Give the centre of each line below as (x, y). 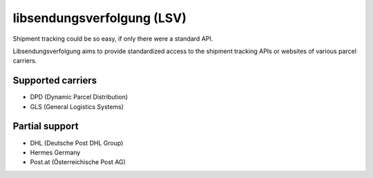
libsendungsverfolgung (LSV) (99, 18)
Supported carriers (55, 80)
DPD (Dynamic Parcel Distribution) (79, 97)
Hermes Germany (55, 152)
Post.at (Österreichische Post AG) (78, 162)
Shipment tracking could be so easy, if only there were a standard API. (113, 39)
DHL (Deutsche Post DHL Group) (77, 143)
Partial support (46, 127)
